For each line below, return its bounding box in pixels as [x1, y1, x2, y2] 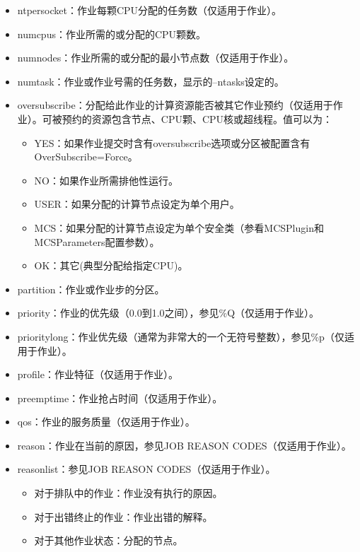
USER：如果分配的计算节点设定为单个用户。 [34, 196, 240, 211]
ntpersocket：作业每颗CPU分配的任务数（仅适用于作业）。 [17, 3, 282, 17]
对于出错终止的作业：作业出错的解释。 [34, 509, 213, 524]
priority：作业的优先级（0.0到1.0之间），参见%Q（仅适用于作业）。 [17, 305, 320, 320]
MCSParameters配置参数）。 [34, 234, 160, 249]
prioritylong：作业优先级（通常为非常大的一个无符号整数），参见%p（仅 [17, 329, 344, 343]
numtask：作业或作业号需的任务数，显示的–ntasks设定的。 [17, 74, 284, 88]
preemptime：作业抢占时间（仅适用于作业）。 [17, 390, 223, 405]
